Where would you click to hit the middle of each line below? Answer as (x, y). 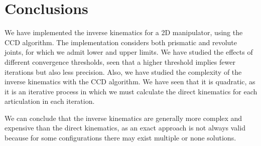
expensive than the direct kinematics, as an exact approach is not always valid (125, 128)
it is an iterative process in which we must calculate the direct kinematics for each (131, 91)
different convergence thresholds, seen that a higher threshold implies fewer (120, 61)
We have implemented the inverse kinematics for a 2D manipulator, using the (124, 32)
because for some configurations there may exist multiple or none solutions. (120, 138)
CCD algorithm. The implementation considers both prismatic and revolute (121, 42)
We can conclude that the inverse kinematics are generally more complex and (123, 118)
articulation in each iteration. (50, 101)
